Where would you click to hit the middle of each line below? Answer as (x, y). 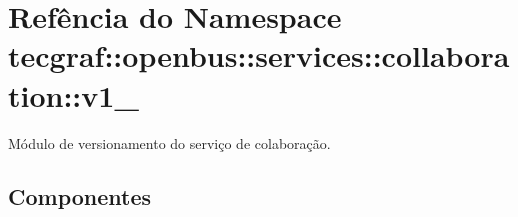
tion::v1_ (73, 94)
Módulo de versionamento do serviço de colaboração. (169, 142)
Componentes (80, 196)
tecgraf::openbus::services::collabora (259, 55)
